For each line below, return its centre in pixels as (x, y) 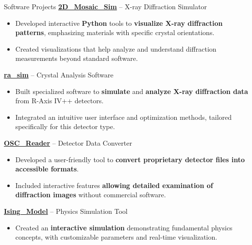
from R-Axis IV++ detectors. (59, 101)
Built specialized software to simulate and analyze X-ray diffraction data (132, 91)
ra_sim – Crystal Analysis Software (59, 74)
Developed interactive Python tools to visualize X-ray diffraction (119, 23)
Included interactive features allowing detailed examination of (114, 185)
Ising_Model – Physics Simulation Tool (66, 211)
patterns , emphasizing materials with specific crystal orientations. (115, 32)
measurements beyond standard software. (76, 58)
